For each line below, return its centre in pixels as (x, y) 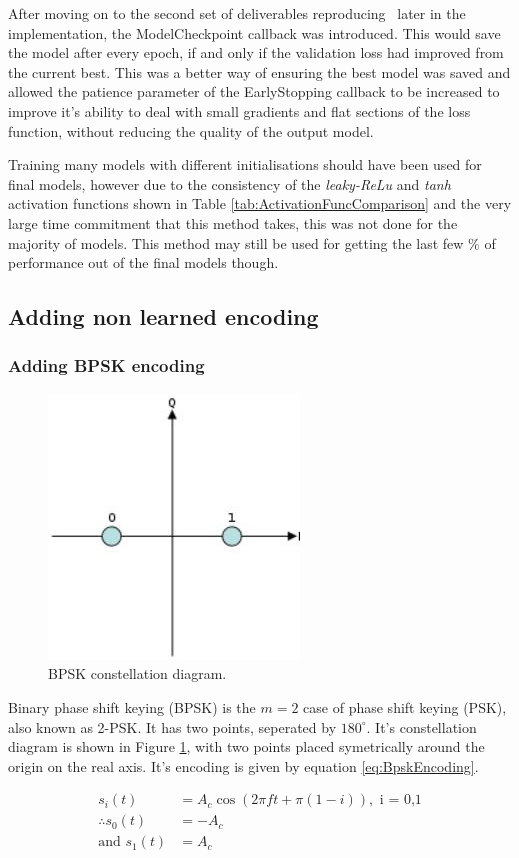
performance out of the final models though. (143, 262)
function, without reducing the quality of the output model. (191, 130)
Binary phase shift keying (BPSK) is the (132, 706)
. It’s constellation (421, 726)
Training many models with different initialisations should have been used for (245, 164)
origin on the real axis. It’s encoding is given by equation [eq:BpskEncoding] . (243, 765)
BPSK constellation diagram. (137, 673)
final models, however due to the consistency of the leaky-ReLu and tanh (229, 183)
